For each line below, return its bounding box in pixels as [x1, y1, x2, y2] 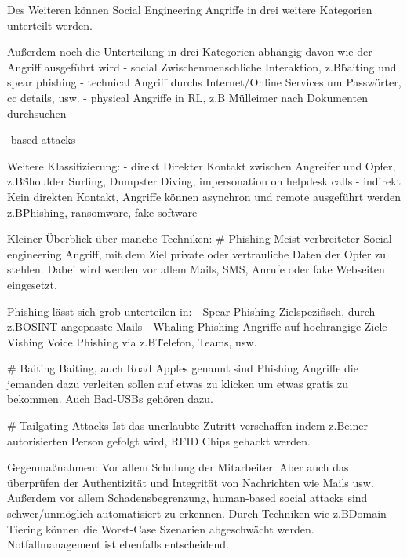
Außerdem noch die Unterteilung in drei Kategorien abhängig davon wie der [7, 43, 372, 60]
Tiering [7, 520, 42, 537]
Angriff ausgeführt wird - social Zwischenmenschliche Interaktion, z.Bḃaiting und [7, 58, 397, 75]
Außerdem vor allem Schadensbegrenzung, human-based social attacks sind [7, 489, 368, 506]
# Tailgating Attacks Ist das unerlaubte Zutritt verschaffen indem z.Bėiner [7, 417, 368, 434]
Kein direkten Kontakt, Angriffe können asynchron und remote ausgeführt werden [7, 188, 402, 204]
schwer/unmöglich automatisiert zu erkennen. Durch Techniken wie [7, 505, 330, 522]
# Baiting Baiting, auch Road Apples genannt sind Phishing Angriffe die [7, 360, 358, 376]
